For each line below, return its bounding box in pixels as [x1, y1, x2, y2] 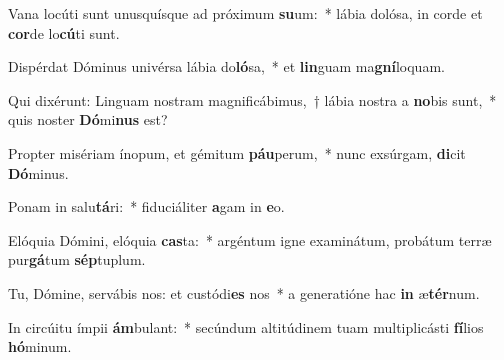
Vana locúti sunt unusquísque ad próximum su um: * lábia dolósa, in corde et [8, 3, 483, 23]
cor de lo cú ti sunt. [8, 22, 120, 43]
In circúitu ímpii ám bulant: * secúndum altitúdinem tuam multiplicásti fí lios [8, 316, 484, 337]
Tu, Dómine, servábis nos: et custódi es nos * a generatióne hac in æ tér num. [8, 282, 480, 303]
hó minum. [8, 336, 72, 357]
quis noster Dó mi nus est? [8, 109, 168, 130]
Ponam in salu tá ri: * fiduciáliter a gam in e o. [8, 196, 285, 217]
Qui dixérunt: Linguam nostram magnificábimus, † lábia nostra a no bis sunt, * [8, 89, 497, 110]
